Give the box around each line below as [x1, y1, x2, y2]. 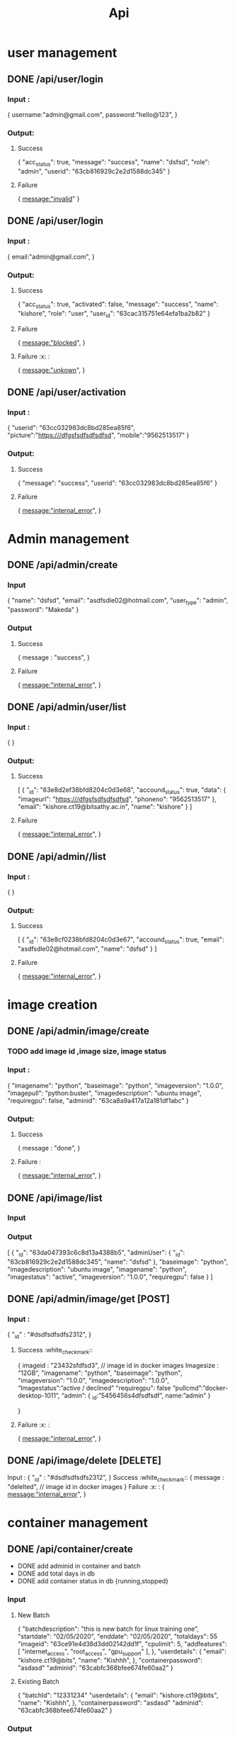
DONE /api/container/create [7, 1543, 133, 1555]
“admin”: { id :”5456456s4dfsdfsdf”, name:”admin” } [61, 1391, 211, 1401]
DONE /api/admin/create [7, 559, 118, 571]
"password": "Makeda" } [7, 606, 79, 614]
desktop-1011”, [17, 1391, 60, 1400]
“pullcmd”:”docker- [172, 1384, 229, 1392]
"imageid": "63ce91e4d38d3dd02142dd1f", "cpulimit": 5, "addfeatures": [17, 1639, 227, 1648]
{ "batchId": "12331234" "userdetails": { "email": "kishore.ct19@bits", [17, 1691, 219, 1699]
